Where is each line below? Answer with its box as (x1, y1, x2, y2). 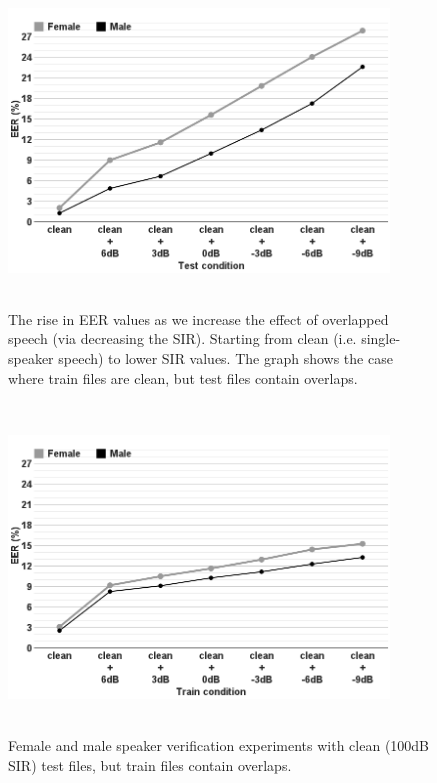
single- (361, 328, 401, 349)
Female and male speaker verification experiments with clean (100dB (8, 735, 430, 756)
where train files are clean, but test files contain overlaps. (8, 367, 358, 388)
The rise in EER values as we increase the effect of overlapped (8, 308, 389, 329)
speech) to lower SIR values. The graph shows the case (58, 348, 393, 369)
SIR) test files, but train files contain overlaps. (8, 754, 292, 775)
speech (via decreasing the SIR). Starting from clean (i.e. (8, 328, 357, 349)
